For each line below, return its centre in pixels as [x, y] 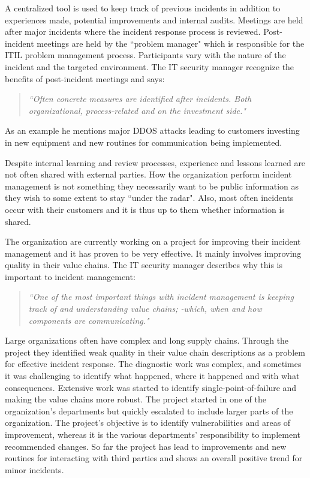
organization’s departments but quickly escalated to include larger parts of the [149, 411]
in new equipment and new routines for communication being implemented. [144, 142]
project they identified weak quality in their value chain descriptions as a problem [155, 352]
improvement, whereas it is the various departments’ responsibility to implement [153, 434]
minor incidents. [34, 469]
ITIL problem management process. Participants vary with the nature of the [145, 55]
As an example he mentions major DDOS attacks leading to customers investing [152, 130]
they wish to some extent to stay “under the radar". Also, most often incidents [149, 198]
